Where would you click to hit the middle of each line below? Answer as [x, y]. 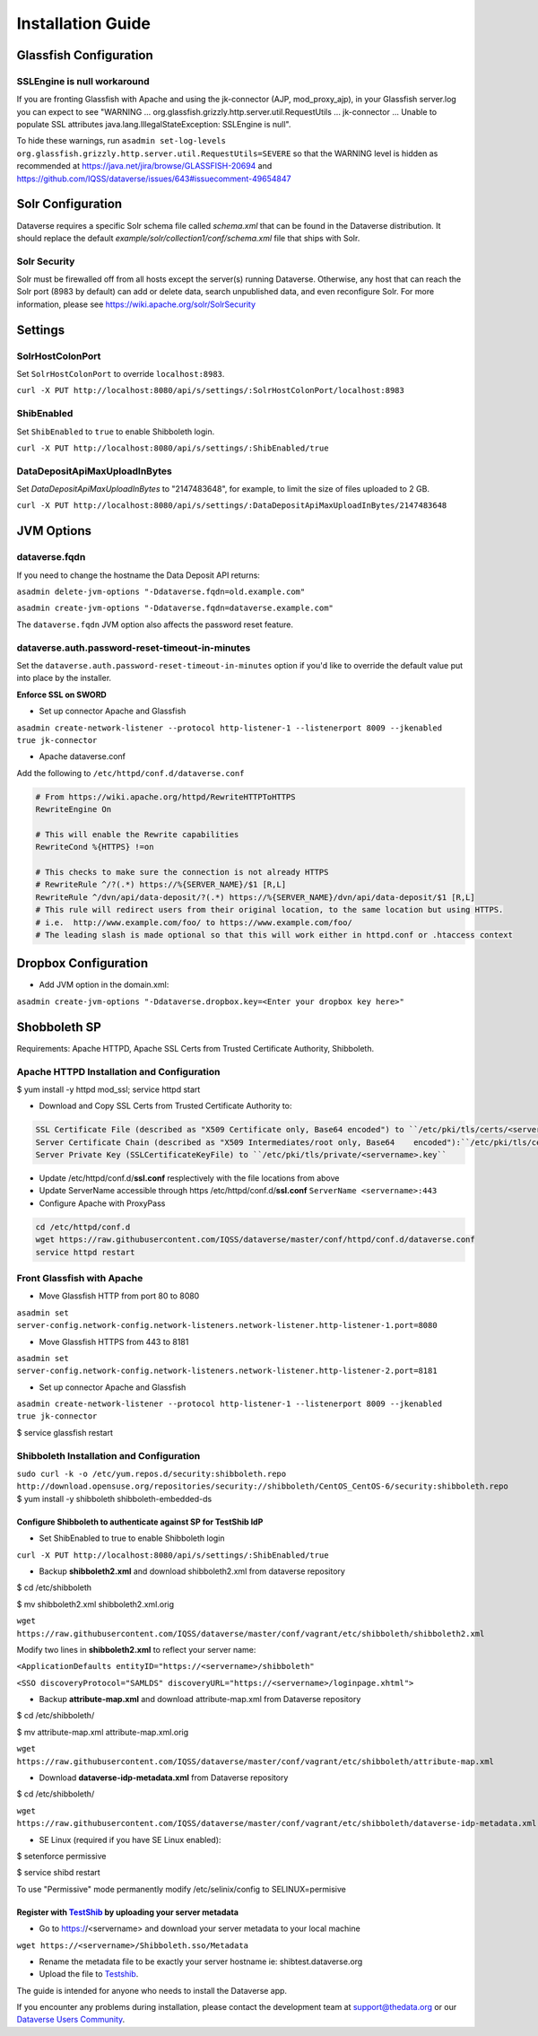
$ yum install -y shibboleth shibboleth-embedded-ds [114, 1499]
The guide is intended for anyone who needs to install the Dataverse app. [152, 1990]
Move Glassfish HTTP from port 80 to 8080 [119, 1296]
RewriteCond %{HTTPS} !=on [95, 847]
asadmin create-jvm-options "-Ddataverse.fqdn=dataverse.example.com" [175, 608]
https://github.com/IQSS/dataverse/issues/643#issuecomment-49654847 [154, 179]
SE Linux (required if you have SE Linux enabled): [130, 1839]
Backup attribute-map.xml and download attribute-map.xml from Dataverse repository [200, 1700]
